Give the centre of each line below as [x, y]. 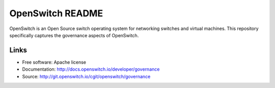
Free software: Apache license [54, 62]
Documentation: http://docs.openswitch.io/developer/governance [91, 69]
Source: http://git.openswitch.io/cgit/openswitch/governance [86, 76]
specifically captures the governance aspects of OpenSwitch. [74, 35]
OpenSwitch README [56, 13]
